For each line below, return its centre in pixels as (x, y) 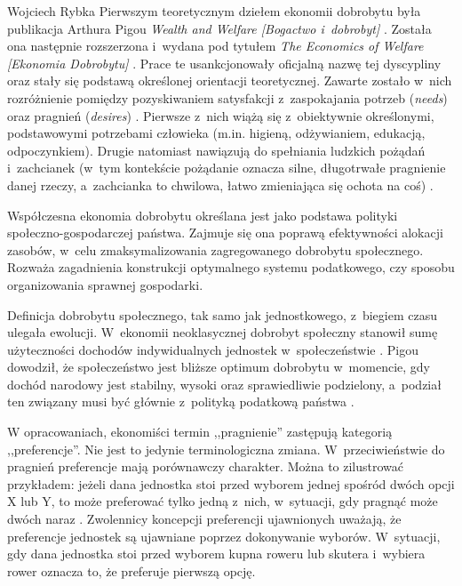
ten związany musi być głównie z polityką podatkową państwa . (181, 401)
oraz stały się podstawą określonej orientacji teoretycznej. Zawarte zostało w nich (230, 80)
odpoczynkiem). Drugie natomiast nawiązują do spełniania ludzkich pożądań (216, 150)
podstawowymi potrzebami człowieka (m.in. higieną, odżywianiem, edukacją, (216, 133)
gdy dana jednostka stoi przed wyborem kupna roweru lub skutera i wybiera (216, 554)
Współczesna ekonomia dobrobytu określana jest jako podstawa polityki (203, 215)
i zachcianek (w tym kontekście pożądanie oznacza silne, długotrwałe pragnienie (227, 168)
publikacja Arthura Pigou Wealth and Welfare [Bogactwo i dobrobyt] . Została (219, 28)
